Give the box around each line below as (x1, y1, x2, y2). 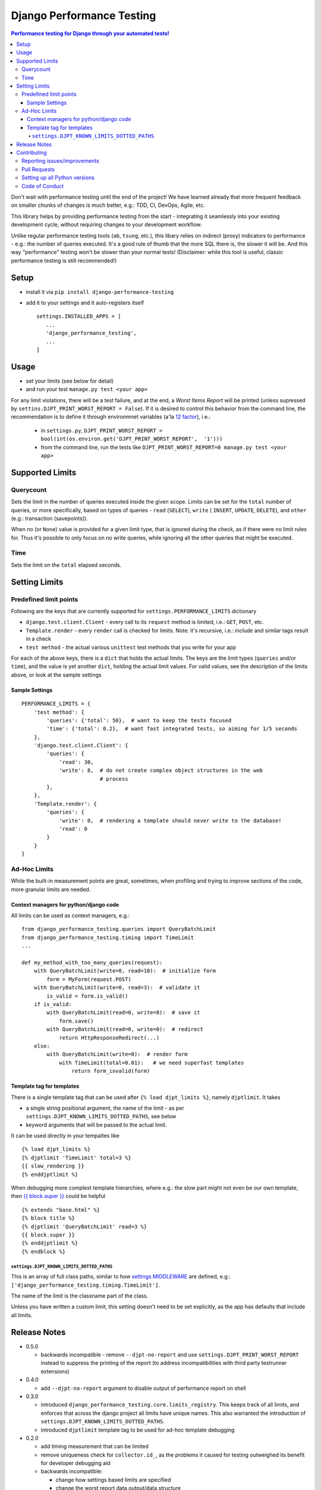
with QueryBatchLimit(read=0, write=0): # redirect (46, 1026, 203, 1033)
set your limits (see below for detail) (26, 377, 114, 384)
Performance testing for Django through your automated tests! (11, 30, 169, 37)
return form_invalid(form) (71, 1067, 150, 1075)
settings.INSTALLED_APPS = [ (36, 313, 121, 320)
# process (99, 775, 128, 782)
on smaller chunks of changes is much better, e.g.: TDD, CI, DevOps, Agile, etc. (11, 201, 205, 209)
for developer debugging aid (40, 1460, 111, 1467)
